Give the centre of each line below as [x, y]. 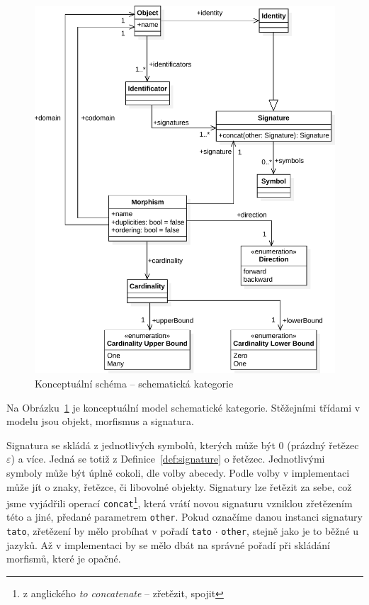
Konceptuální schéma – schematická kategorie [134, 383]
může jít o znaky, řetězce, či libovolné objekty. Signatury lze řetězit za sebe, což [179, 486]
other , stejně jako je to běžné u [290, 531]
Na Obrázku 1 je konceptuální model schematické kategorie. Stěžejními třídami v [183, 407]
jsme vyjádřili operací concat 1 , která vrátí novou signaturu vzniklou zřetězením [180, 502]
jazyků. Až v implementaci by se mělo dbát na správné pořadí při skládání [168, 544]
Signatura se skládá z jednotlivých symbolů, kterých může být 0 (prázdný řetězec [183, 445]
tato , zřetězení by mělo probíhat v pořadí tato [109, 531]
